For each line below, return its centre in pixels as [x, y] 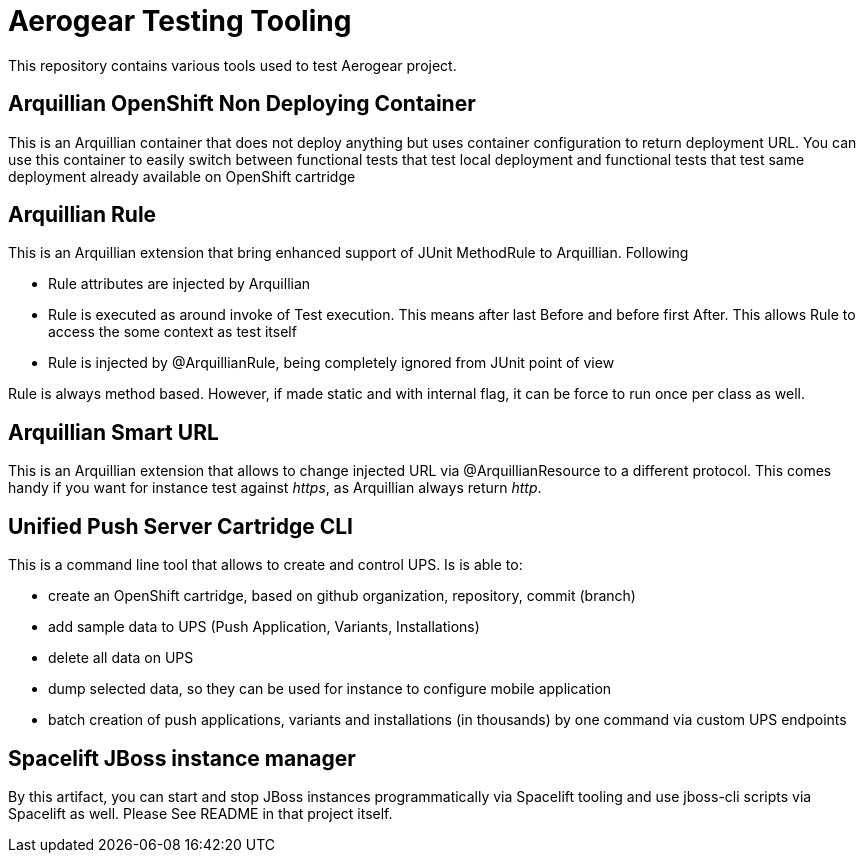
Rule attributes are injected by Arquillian [179, 284]
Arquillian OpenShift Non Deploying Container [242, 104]
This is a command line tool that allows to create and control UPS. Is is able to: [265, 565]
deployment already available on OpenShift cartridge [182, 176]
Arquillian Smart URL [113, 432]
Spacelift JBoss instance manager [182, 758]
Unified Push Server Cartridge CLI [180, 526]
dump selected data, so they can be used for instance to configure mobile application [330, 689]
